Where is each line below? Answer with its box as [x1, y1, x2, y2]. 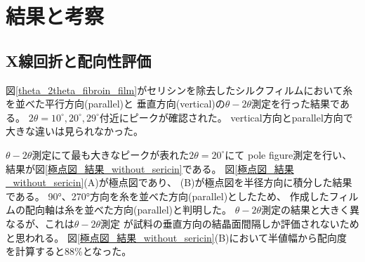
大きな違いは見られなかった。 [6, 124, 143, 138]
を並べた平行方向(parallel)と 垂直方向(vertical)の [6, 96, 225, 111]
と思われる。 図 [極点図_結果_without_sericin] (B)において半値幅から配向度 [6, 230, 347, 244]
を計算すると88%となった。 [6, 244, 132, 258]
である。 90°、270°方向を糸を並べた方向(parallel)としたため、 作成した [6, 188, 329, 203]
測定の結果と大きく [261, 202, 350, 217]
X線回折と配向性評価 [6, 49, 152, 71]
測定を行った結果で [251, 96, 340, 111]
